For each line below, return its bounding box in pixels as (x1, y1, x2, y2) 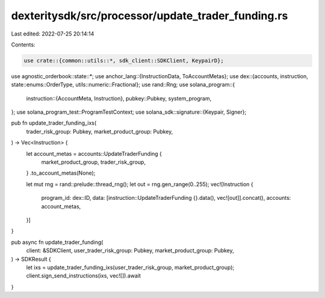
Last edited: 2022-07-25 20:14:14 (11, 30, 94, 37)
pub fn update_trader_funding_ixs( (11, 119, 97, 126)
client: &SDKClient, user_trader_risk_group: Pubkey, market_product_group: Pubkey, (26, 247, 234, 254)
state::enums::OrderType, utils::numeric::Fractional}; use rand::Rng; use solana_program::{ (11, 81, 235, 88)
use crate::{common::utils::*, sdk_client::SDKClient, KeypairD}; (23, 57, 224, 64)
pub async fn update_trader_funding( (11, 238, 104, 246)
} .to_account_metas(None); (26, 169, 96, 177)
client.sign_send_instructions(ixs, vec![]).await (26, 272, 141, 279)
